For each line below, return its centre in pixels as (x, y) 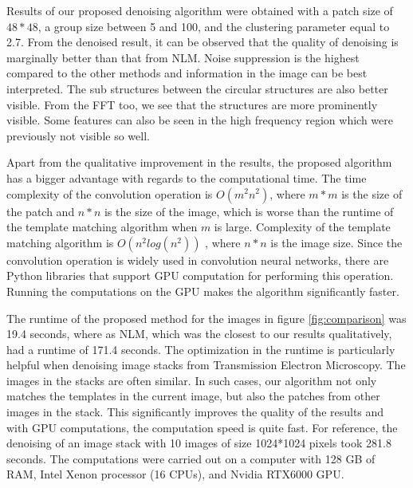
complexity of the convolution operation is (110, 193)
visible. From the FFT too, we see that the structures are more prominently (192, 104)
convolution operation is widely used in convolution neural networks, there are (198, 260)
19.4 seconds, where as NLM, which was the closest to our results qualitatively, (199, 334)
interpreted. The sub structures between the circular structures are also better (197, 88)
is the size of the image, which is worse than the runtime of (249, 211)
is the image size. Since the (336, 242)
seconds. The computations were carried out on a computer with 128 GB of (191, 458)
